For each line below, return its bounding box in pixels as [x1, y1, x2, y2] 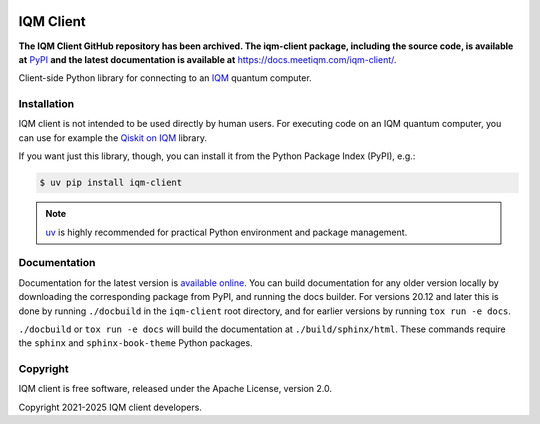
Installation [18, 97, 75, 111]
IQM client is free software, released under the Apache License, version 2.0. [18, 383, 333, 395]
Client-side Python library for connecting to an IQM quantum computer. [18, 72, 312, 84]
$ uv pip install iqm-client [39, 177, 183, 189]
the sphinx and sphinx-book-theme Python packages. [18, 337, 254, 349]
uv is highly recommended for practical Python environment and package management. [45, 226, 408, 238]
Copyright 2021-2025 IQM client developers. [18, 401, 202, 413]
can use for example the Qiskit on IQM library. [18, 131, 207, 144]
